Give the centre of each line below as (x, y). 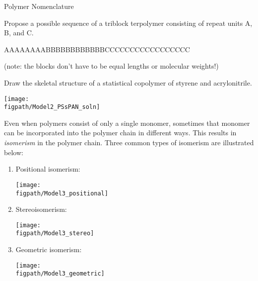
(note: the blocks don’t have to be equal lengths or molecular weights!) (111, 66)
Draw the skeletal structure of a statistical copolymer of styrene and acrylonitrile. (128, 82)
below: (14, 152)
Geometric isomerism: (49, 249)
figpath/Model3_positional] (62, 193)
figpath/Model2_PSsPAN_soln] (52, 107)
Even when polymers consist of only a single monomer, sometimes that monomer (127, 123)
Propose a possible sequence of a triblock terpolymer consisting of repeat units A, (128, 23)
